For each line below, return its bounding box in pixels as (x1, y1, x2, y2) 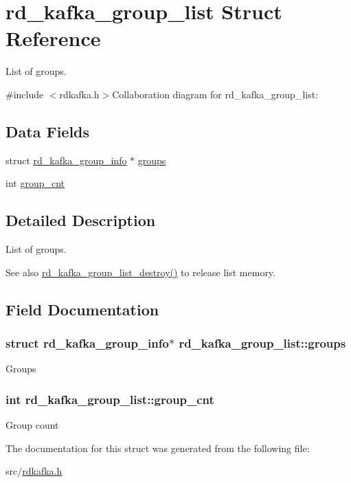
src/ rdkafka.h (5, 464, 63, 478)
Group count (5, 418, 59, 432)
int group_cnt (5, 176, 65, 190)
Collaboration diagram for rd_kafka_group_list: (112, 87, 319, 101)
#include (5, 87, 44, 101)
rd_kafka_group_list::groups (179, 334, 346, 351)
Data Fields (5, 120, 90, 142)
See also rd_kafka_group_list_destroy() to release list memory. (5, 265, 275, 279)
